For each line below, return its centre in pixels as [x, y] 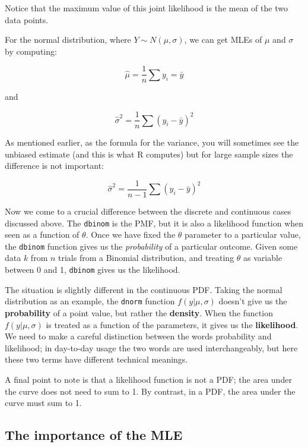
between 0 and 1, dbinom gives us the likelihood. [93, 270]
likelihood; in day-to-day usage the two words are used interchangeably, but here [151, 347]
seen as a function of [42, 234]
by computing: [31, 51]
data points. [27, 19]
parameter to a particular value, [243, 234]
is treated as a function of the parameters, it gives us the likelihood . [172, 324]
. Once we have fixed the [131, 234]
